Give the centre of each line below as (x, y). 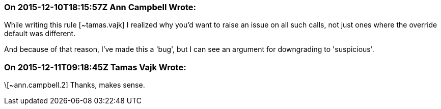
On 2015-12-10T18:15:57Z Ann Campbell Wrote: (100, 7)
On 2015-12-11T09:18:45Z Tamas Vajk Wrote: (95, 67)
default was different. (40, 34)
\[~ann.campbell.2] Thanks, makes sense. (75, 85)
